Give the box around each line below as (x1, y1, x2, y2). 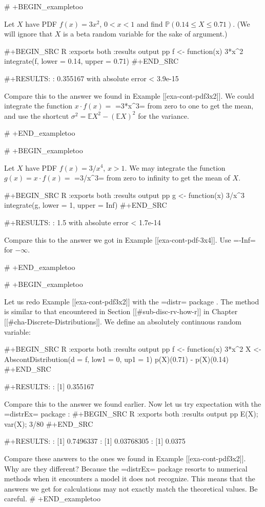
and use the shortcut (4, 110, 69, 121)
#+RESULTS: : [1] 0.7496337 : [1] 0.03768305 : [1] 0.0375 (4, 436, 186, 446)
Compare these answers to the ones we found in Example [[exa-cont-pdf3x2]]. (4, 453, 246, 463)
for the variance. (138, 110, 189, 121)
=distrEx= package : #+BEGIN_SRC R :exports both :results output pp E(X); (4, 408, 258, 419)
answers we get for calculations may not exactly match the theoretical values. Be (4, 483, 258, 494)
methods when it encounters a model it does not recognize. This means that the (4, 473, 255, 484)
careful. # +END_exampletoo (4, 493, 100, 504)
